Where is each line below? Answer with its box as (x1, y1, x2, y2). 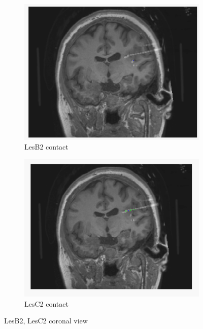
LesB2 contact (24, 141, 69, 152)
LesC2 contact (24, 298, 69, 309)
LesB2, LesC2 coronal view (4, 315, 88, 326)
